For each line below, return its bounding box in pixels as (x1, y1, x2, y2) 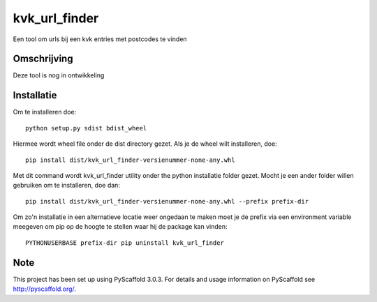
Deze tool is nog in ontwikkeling (13, 71, 105, 80)
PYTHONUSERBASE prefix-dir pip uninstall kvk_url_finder (25, 239, 225, 247)
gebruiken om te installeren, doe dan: (13, 181, 120, 190)
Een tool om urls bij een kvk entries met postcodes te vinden (13, 35, 188, 43)
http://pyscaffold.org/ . (13, 285, 77, 293)
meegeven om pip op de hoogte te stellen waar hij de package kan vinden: (13, 222, 228, 231)
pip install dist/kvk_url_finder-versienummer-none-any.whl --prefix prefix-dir (25, 197, 309, 205)
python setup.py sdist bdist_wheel (25, 124, 147, 132)
